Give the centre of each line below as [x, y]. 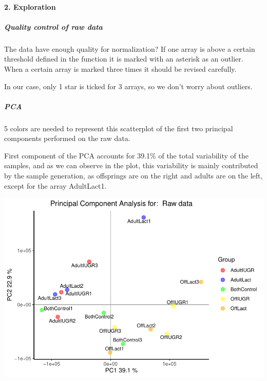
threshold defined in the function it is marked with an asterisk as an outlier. [124, 59]
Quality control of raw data [53, 26]
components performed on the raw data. [67, 138]
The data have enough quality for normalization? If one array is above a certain [130, 48]
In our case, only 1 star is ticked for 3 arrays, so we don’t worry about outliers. [128, 86]
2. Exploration [30, 6]
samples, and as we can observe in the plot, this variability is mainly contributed [131, 165]
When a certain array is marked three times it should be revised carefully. [120, 68]
